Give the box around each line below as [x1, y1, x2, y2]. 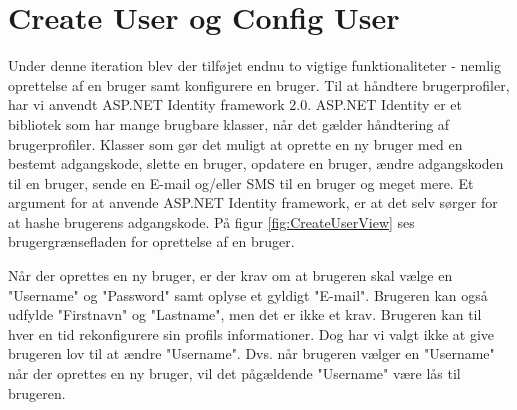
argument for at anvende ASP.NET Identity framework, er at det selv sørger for [8, 192, 498, 213]
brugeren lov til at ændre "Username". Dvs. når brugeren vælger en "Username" [8, 343, 495, 364]
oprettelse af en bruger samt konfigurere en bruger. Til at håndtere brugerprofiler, [8, 74, 510, 95]
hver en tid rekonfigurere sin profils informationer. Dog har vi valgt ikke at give [8, 323, 495, 344]
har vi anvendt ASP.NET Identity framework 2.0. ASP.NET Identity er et [8, 94, 463, 115]
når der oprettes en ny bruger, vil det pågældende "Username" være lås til [8, 363, 461, 384]
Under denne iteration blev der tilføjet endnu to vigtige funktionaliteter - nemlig [8, 55, 501, 76]
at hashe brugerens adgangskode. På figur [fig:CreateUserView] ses [8, 211, 415, 232]
